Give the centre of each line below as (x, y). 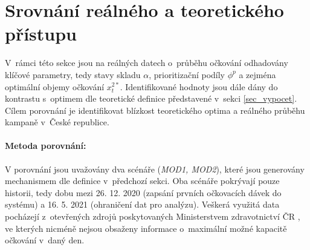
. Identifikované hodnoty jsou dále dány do (199, 86)
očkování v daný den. (45, 240)
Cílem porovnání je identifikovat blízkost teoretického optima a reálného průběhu (155, 110)
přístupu (41, 34)
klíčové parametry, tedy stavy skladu (73, 74)
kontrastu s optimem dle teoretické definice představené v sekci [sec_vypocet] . (151, 98)
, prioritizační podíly (187, 74)
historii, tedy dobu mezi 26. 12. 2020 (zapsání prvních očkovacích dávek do (143, 192)
